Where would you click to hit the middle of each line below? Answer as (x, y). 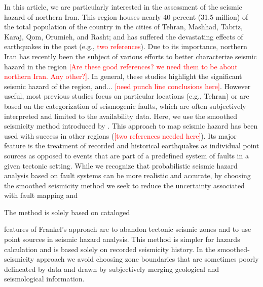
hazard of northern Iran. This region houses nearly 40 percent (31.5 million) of (126, 16)
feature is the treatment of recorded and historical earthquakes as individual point (132, 146)
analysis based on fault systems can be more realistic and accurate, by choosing (127, 175)
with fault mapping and (41, 195)
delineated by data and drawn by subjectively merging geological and (112, 269)
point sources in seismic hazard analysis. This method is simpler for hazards (122, 239)
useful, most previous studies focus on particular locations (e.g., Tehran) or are (127, 96)
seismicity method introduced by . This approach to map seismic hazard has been (131, 126)
